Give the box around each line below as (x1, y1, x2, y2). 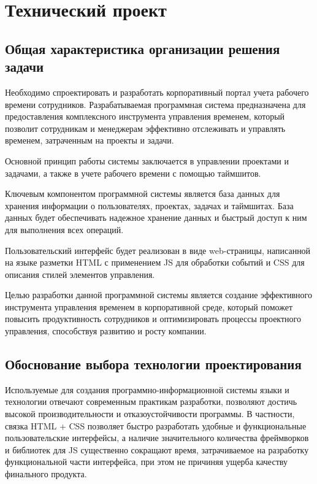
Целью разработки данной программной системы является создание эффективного (5, 288, 312, 301)
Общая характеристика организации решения (5, 39, 280, 58)
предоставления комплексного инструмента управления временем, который (5, 110, 285, 123)
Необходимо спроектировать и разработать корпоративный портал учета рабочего (5, 85, 309, 98)
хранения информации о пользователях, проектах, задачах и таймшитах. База (5, 199, 294, 212)
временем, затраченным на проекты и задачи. (5, 134, 174, 147)
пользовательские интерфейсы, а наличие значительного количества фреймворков (5, 431, 309, 444)
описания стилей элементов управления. (5, 267, 155, 280)
